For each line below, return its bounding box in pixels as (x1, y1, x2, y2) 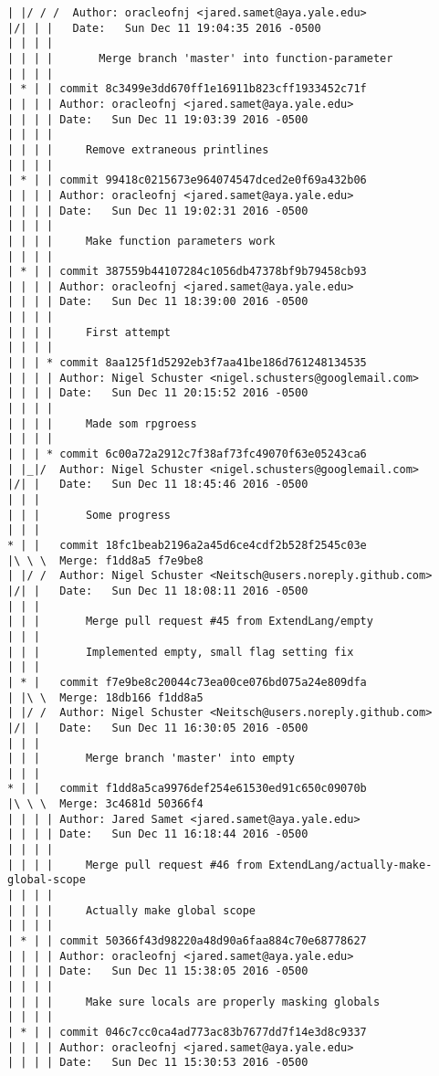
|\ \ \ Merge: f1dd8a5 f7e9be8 (7, 554, 204, 567)
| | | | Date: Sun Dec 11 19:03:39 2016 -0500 (7, 112, 308, 126)
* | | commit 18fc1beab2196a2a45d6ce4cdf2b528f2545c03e (7, 538, 367, 552)
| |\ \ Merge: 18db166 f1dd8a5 (7, 691, 204, 704)
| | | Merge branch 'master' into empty (7, 752, 295, 765)
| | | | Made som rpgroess (7, 417, 197, 430)
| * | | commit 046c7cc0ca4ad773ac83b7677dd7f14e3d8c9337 (7, 1025, 367, 1039)
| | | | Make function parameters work (7, 234, 276, 248)
